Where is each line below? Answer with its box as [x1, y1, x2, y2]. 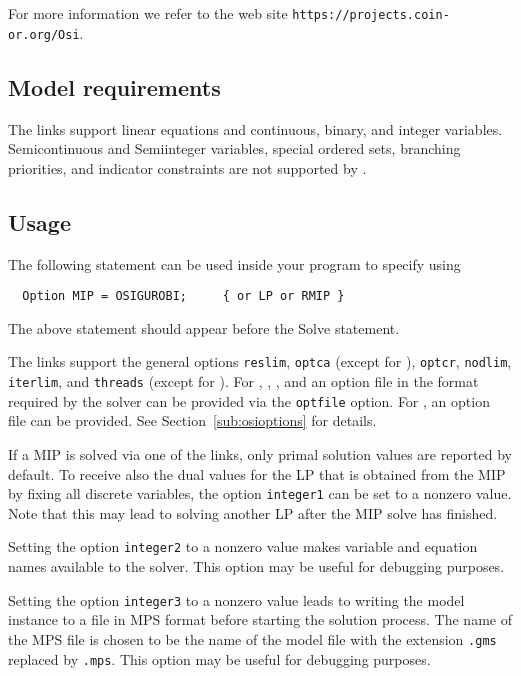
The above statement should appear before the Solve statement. [8, 317, 400, 338]
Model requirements [8, 71, 221, 102]
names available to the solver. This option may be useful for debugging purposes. [8, 556, 505, 576]
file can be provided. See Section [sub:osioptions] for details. [8, 410, 377, 431]
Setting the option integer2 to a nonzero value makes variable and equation [8, 536, 478, 557]
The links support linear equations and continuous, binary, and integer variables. [8, 118, 503, 139]
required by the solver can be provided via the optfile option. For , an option [8, 390, 490, 411]
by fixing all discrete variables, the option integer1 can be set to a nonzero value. [8, 483, 512, 504]
